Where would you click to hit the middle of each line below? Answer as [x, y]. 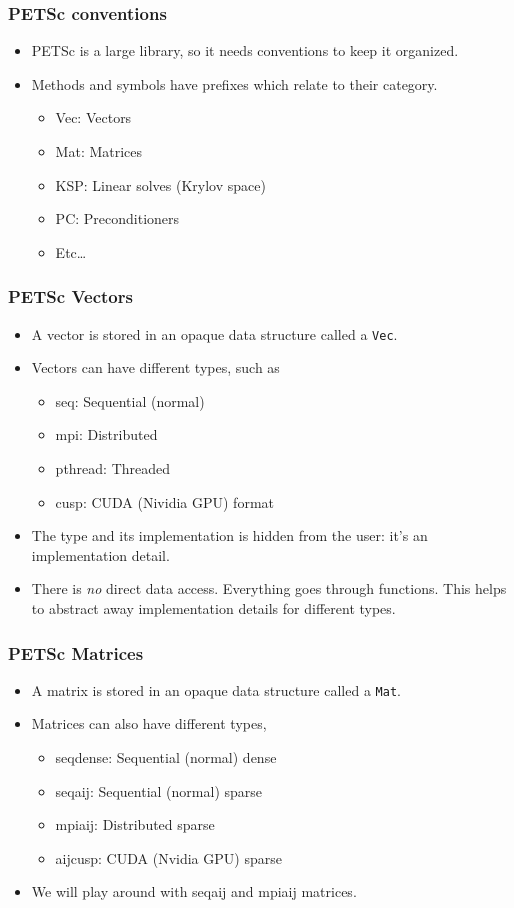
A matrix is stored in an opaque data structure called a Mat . [216, 689]
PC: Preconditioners [117, 218]
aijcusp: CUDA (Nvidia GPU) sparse [168, 857]
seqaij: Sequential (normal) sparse [159, 790]
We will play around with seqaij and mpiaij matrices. [194, 891]
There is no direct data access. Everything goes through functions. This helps [269, 588]
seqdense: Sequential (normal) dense [166, 757]
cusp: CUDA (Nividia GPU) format [164, 501]
